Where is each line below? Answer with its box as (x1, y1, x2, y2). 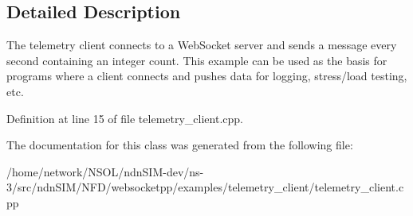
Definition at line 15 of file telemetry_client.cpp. (6, 110, 243, 126)
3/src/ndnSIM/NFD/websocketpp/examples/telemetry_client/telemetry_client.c (6, 179, 404, 195)
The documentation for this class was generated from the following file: (6, 137, 353, 153)
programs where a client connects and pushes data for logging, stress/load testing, (6, 67, 407, 84)
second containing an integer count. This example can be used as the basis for (6, 52, 387, 68)
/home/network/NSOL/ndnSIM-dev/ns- (6, 163, 204, 179)
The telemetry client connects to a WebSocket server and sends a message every (6, 37, 397, 53)
